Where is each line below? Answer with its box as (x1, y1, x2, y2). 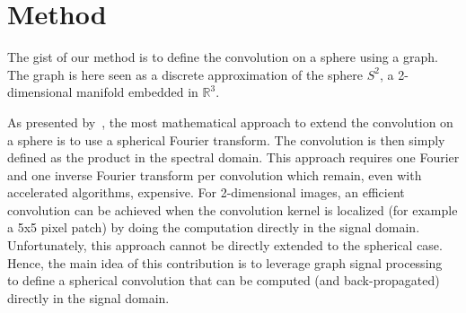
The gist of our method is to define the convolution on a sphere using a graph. (7, 48, 438, 66)
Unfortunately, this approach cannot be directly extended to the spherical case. (7, 236, 443, 255)
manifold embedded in (76, 83, 198, 101)
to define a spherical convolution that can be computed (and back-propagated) (7, 271, 440, 290)
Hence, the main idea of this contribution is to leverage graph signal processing (7, 253, 443, 272)
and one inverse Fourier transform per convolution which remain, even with (7, 165, 422, 184)
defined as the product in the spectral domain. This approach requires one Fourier (7, 148, 460, 167)
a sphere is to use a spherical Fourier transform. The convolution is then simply (7, 130, 445, 149)
